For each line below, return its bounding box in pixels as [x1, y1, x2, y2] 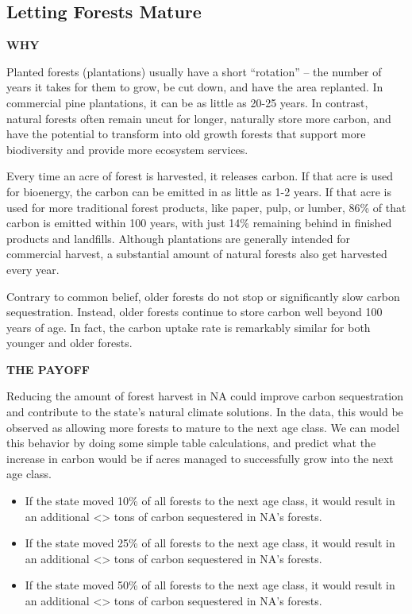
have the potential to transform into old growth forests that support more [6, 126, 366, 142]
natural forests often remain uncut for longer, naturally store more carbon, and [6, 110, 391, 126]
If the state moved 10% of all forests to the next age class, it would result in [25, 492, 395, 509]
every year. [6, 261, 60, 277]
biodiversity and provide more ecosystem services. [6, 141, 248, 157]
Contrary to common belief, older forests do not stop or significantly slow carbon [6, 288, 400, 304]
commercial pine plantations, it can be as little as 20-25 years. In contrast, [6, 94, 368, 110]
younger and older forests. [6, 334, 133, 351]
